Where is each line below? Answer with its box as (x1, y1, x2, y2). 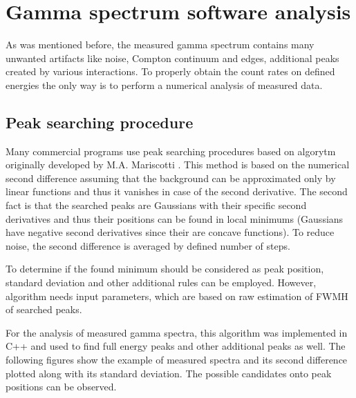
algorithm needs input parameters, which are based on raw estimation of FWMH (6, 288, 348, 303)
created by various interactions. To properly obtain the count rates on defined (6, 64, 335, 79)
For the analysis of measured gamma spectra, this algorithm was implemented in (6, 325, 348, 339)
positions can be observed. (6, 379, 117, 394)
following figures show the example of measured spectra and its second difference (6, 352, 348, 367)
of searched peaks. (6, 302, 82, 317)
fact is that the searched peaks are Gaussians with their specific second (6, 198, 307, 212)
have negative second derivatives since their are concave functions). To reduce (6, 225, 335, 239)
